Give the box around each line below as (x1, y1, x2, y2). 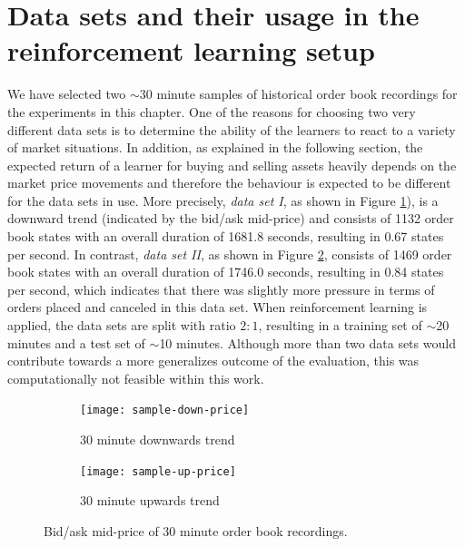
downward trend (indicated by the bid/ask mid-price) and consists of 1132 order (7, 209, 454, 228)
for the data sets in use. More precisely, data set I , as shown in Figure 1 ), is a (7, 190, 439, 210)
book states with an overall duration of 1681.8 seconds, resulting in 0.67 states (7, 227, 444, 246)
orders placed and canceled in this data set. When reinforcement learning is (7, 298, 428, 317)
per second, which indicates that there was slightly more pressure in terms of (7, 279, 435, 298)
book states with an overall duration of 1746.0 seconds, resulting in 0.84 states (7, 262, 444, 281)
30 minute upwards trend (80, 491, 220, 510)
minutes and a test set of (7, 333, 145, 352)
